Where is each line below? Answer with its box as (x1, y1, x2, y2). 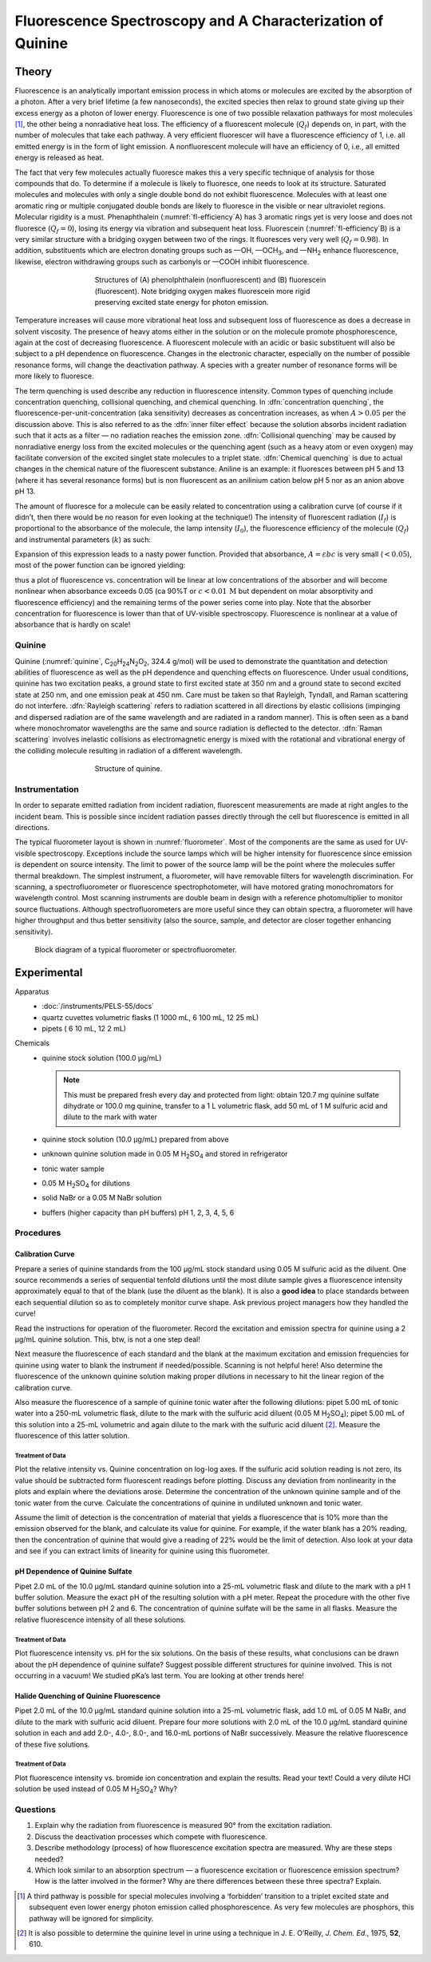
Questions (14, 1804, 56, 1815)
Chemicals (14, 1038, 50, 1048)
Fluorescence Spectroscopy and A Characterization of (14, 12, 384, 30)
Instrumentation (14, 783, 79, 794)
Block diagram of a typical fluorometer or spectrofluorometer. (34, 944, 237, 954)
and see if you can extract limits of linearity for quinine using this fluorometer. (14, 1546, 270, 1556)
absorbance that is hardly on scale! (14, 619, 131, 630)
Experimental (14, 966, 83, 979)
